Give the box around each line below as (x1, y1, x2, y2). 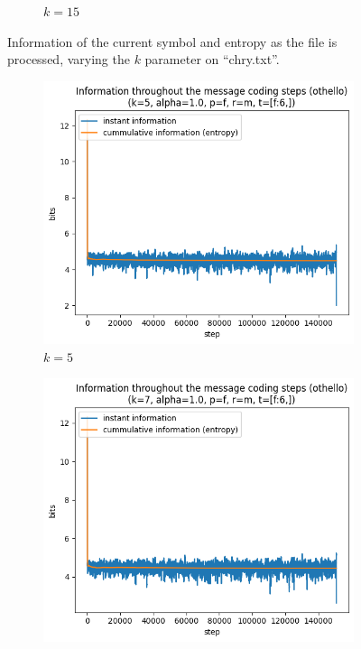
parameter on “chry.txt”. (144, 50, 280, 69)
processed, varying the (7, 50, 130, 69)
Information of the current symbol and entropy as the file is (7, 32, 338, 51)
